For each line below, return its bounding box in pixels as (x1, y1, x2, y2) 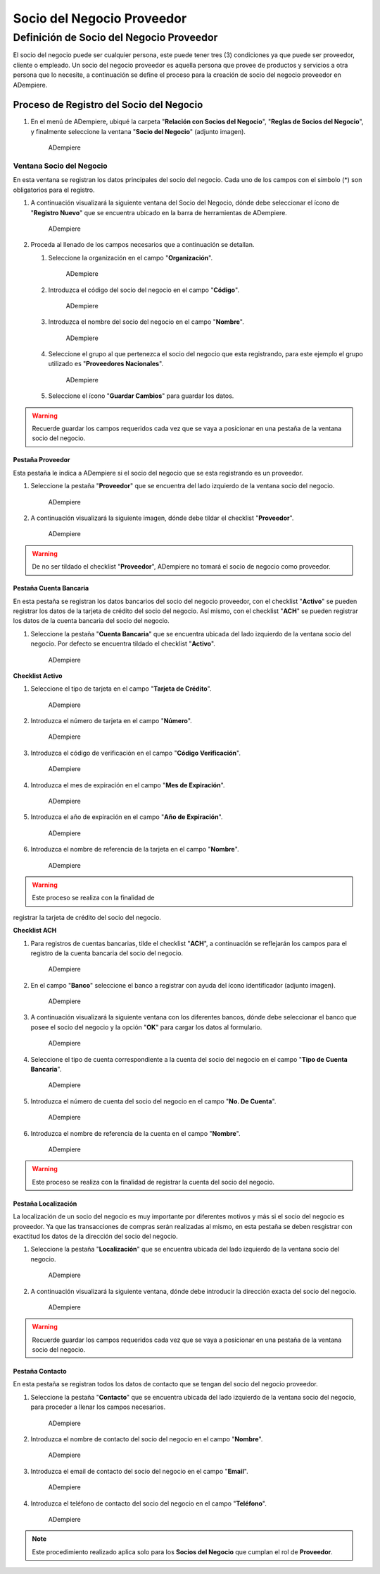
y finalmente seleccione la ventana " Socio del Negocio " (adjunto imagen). (30, 127, 246, 135)
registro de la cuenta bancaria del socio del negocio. (30, 949, 183, 957)
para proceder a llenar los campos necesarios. (30, 1403, 165, 1411)
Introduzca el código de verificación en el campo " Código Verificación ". (30, 749, 241, 757)
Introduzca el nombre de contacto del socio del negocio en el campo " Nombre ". (30, 1435, 263, 1443)
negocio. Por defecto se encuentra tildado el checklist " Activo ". (30, 639, 216, 648)
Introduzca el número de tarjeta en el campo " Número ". (30, 717, 193, 725)
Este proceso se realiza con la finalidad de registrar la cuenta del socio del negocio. (32, 1178, 274, 1186)
